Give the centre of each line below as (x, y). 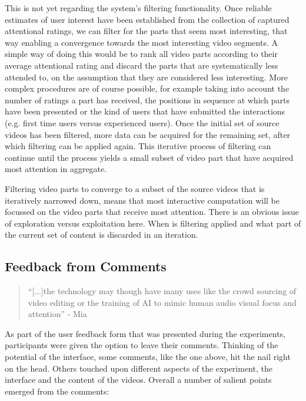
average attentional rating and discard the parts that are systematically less (142, 65)
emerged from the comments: (57, 391)
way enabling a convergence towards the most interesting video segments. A (141, 42)
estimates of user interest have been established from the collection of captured (147, 19)
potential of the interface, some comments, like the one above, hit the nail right (148, 357)
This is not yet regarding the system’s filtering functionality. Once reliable (138, 8)
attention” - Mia (57, 314)
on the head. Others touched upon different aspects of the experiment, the (139, 368)
